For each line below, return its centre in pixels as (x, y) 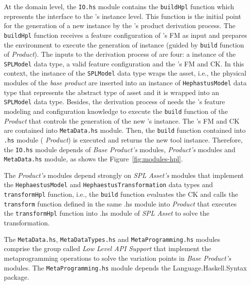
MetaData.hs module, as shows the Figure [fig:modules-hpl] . (94, 159)
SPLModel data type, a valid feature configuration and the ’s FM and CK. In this (124, 63)
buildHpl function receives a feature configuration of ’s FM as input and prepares (125, 35)
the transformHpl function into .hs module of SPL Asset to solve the (107, 213)
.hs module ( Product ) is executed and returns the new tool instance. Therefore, (123, 139)
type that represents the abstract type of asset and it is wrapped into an (111, 92)
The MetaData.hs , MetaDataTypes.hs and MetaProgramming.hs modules (112, 239)
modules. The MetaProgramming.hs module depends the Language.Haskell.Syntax (125, 267)
